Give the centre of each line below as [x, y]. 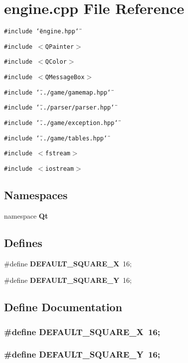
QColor [56, 62]
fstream [58, 154]
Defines [23, 242]
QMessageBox [65, 77]
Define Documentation [63, 307]
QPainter [60, 47]
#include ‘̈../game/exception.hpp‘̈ [61, 123]
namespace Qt [26, 215]
